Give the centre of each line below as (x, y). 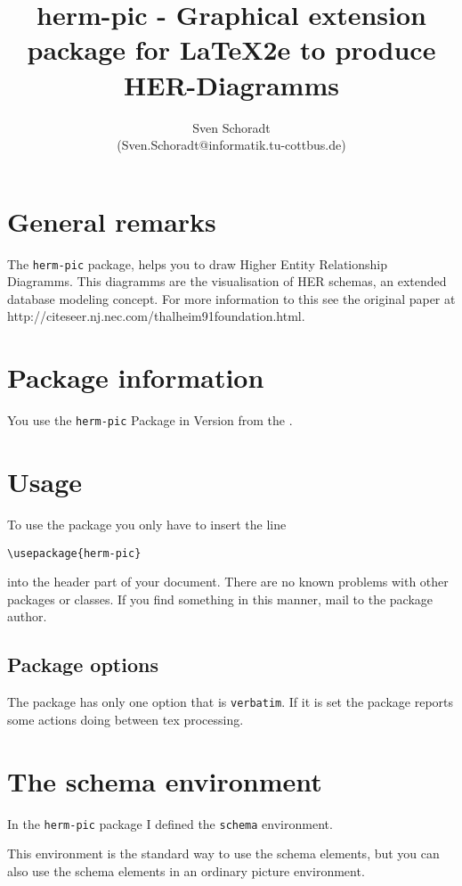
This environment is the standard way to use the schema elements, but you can (223, 853)
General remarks (112, 221)
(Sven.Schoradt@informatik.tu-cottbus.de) (231, 145)
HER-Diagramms (231, 84)
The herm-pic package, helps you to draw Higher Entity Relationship (197, 263)
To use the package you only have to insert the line (147, 524)
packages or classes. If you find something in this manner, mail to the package (220, 599)
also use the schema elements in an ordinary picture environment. (186, 870)
